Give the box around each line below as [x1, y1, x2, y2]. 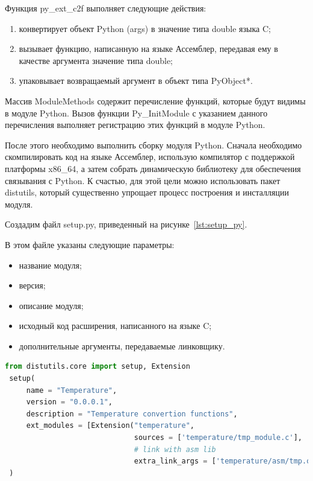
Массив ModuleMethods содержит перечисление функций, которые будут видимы [5, 94, 306, 107]
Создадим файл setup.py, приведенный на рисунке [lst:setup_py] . [5, 218, 247, 231]
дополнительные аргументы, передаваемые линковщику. [19, 339, 225, 352]
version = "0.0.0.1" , [26, 398, 113, 407]
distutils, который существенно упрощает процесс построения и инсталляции [5, 186, 290, 199]
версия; [19, 279, 46, 291]
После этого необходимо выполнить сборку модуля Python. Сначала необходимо [5, 138, 302, 151]
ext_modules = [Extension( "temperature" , [26, 421, 195, 430]
